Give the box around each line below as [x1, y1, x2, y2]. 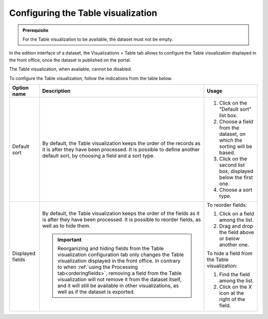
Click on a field [219, 210, 254, 217]
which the [219, 136, 243, 143]
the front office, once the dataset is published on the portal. [9, 57, 132, 63]
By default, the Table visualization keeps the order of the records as [42, 139, 201, 146]
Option [12, 84, 29, 91]
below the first [219, 174, 253, 181]
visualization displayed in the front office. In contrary [57, 257, 181, 264]
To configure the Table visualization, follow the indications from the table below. [9, 75, 173, 81]
